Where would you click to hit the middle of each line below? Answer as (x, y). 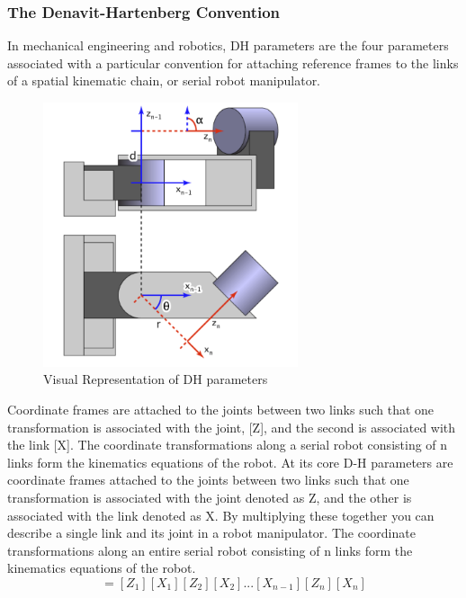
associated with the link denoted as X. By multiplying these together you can (221, 515)
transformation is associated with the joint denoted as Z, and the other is (210, 497)
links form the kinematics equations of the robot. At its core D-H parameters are (230, 462)
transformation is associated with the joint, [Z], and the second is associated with (232, 427)
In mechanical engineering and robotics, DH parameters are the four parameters (228, 45)
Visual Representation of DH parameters (156, 379)
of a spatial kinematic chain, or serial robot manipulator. (164, 80)
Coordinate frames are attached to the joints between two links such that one (221, 409)
